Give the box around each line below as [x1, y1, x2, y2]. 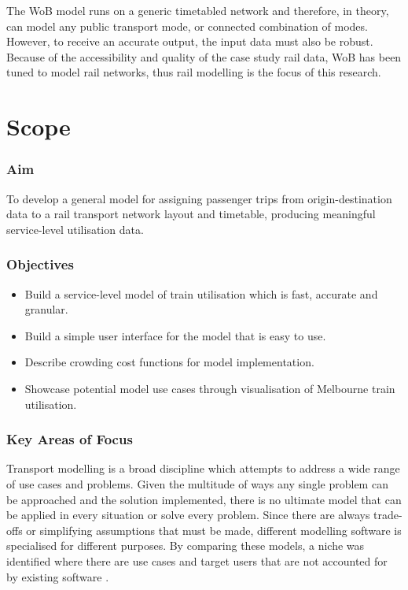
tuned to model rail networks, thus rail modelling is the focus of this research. [6, 64, 381, 80]
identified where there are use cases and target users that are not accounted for [6, 552, 388, 569]
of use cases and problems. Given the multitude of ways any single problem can [6, 475, 388, 492]
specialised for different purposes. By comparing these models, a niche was [6, 537, 365, 554]
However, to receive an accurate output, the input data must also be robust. [6, 33, 373, 50]
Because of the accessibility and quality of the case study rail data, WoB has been [6, 48, 402, 65]
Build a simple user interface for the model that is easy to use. [24, 327, 326, 343]
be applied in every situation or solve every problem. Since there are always [6, 507, 370, 523]
